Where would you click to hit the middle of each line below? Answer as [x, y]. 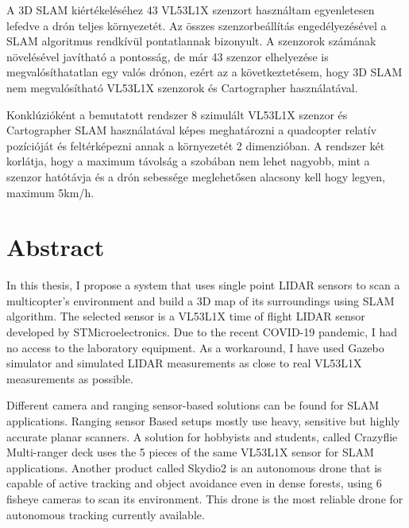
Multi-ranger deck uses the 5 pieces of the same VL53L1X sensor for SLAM [190, 452]
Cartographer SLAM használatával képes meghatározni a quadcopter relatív [192, 130]
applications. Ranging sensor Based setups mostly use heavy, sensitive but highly [203, 421]
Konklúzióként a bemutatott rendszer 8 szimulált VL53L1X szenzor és [177, 114]
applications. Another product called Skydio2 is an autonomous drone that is [194, 467]
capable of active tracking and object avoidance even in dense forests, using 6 [194, 483]
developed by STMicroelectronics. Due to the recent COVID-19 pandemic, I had [202, 332]
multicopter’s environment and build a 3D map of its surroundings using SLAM [201, 300]
